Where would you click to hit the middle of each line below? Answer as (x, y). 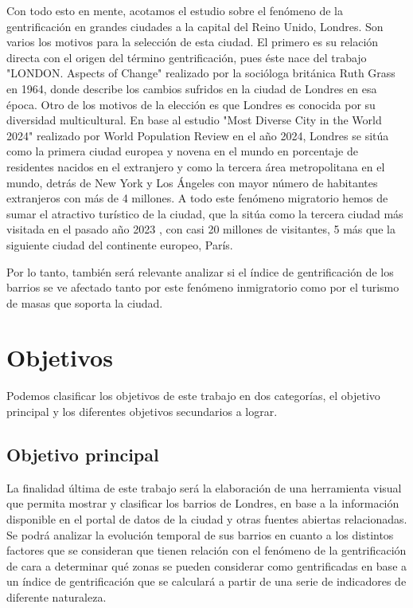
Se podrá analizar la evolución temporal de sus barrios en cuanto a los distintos (200, 534)
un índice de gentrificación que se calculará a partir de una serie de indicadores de (206, 581)
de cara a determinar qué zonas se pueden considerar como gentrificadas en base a (207, 565)
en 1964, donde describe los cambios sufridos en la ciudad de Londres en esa (192, 88)
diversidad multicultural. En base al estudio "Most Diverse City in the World (194, 120)
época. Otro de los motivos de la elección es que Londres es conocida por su (191, 104)
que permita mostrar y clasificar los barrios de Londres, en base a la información (203, 503)
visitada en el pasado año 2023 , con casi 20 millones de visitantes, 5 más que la (201, 229)
